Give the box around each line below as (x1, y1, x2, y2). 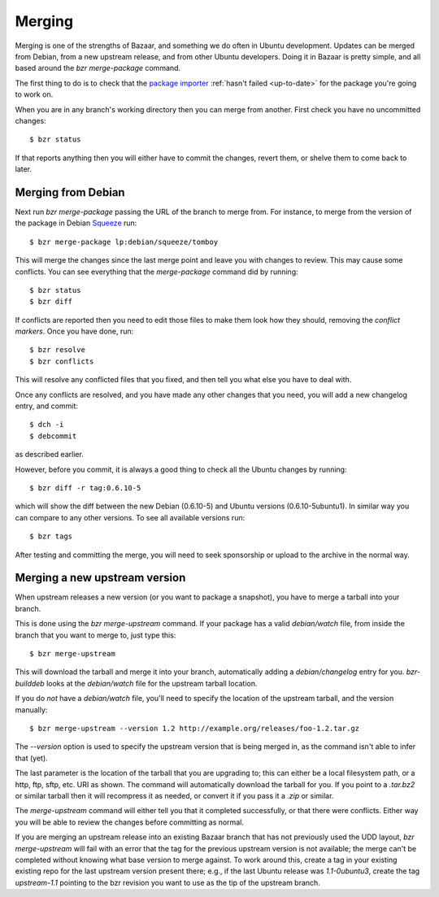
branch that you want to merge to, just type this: (15, 630, 176, 640)
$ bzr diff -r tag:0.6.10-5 (29, 484, 141, 492)
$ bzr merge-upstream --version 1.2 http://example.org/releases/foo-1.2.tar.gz (29, 724, 360, 733)
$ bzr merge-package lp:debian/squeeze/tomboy (29, 237, 219, 246)
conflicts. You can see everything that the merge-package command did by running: (15, 267, 298, 277)
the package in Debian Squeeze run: (15, 218, 137, 228)
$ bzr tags (29, 532, 73, 541)
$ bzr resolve (29, 346, 85, 355)
